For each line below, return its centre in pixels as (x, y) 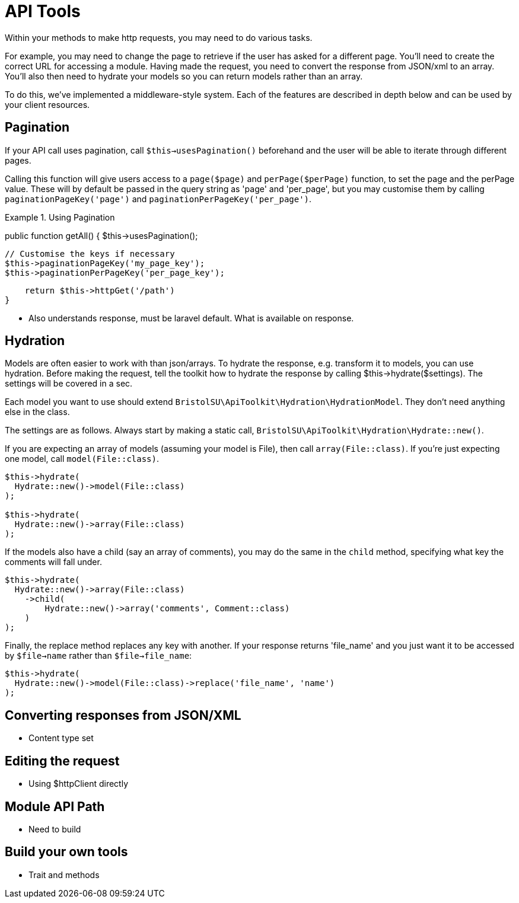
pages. (18, 160)
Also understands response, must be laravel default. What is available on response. (191, 318)
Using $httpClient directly (79, 784)
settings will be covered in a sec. (69, 384)
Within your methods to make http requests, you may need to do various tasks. (159, 37)
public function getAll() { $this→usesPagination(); (101, 235)
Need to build (55, 829)
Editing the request (62, 761)
